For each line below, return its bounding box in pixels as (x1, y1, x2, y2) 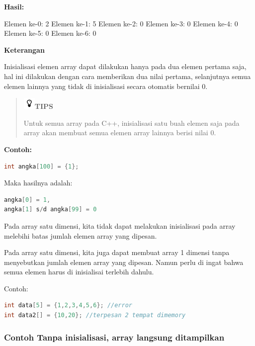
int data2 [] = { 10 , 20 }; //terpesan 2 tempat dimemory (4, 312, 186, 319)
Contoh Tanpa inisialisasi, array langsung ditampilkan (4, 331, 225, 343)
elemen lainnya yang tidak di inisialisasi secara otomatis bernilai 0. (4, 81, 208, 91)
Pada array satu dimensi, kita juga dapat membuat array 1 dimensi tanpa (4, 247, 230, 258)
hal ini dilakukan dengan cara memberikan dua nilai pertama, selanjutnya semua (4, 71, 251, 81)
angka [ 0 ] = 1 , (4, 196, 51, 203)
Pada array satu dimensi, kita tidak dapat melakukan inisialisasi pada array (4, 220, 236, 231)
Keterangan (4, 44, 45, 55)
